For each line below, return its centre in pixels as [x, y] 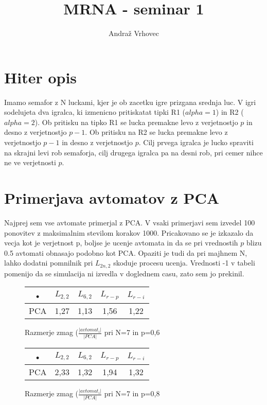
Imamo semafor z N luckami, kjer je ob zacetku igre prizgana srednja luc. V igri [130, 102]
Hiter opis [41, 77]
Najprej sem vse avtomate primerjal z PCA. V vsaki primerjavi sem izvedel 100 [130, 222]
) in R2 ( [230, 112]
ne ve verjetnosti [30, 162]
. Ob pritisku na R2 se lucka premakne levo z [156, 132]
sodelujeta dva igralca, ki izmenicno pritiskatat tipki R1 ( [95, 112]
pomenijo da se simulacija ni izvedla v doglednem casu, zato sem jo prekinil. [124, 273]
